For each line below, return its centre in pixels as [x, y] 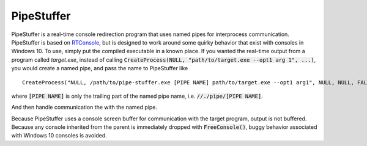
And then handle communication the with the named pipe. [84, 108]
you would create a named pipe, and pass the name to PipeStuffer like [100, 68]
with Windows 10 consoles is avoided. [59, 136]
